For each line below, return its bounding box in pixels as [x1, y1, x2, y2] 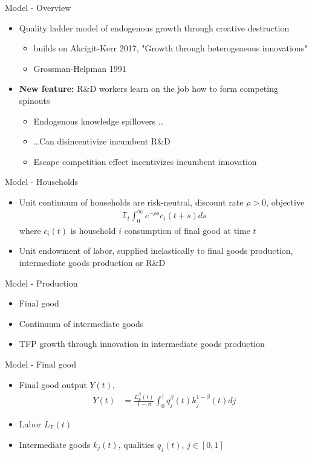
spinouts [19, 94, 50, 106]
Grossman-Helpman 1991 [33, 62, 126, 74]
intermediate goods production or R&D [19, 256, 166, 269]
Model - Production [5, 276, 78, 289]
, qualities [118, 438, 155, 450]
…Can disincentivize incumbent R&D [33, 135, 171, 147]
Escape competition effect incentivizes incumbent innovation [33, 155, 257, 167]
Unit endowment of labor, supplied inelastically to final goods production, [19, 244, 293, 257]
